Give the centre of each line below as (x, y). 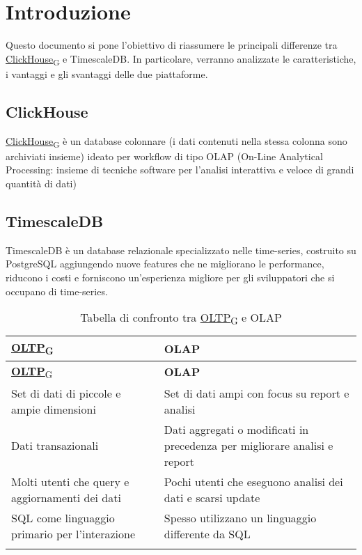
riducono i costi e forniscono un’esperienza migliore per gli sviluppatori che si (170, 277)
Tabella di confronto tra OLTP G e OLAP (181, 319)
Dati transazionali (55, 445)
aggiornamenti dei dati (66, 497)
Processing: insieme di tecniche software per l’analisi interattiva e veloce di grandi (180, 170)
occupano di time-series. (57, 291)
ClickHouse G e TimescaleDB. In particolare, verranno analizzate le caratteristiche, (181, 59)
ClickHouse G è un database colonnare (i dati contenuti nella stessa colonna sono (176, 141)
